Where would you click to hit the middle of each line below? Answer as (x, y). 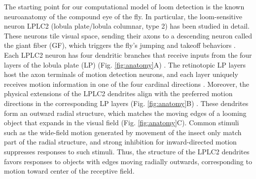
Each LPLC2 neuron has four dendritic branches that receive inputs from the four (128, 54)
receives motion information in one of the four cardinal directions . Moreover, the (127, 84)
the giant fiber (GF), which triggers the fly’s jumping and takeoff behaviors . (120, 45)
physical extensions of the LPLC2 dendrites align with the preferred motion (118, 93)
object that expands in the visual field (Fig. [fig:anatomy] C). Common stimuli (122, 123)
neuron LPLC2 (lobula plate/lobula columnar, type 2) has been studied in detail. (127, 26)
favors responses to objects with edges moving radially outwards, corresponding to (128, 161)
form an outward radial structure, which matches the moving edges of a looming (125, 113)
